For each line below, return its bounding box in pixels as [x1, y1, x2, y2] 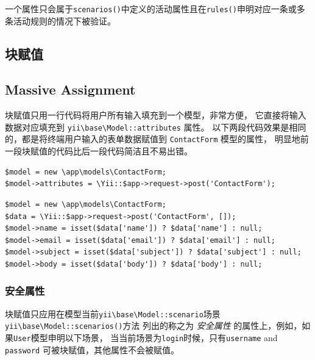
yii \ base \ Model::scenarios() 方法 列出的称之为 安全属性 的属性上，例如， [5, 319, 302, 332]
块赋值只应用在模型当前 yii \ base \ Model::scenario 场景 [5, 307, 221, 320]
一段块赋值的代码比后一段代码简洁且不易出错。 [5, 145, 193, 157]
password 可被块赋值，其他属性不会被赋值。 [5, 343, 179, 356]
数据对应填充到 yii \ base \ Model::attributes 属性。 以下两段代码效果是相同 [5, 120, 306, 133]
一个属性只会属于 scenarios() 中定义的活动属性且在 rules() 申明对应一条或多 [5, 2, 305, 15]
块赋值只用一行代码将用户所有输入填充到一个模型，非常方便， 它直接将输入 [5, 109, 306, 121]
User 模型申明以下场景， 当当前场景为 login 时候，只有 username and [13, 331, 278, 344]
